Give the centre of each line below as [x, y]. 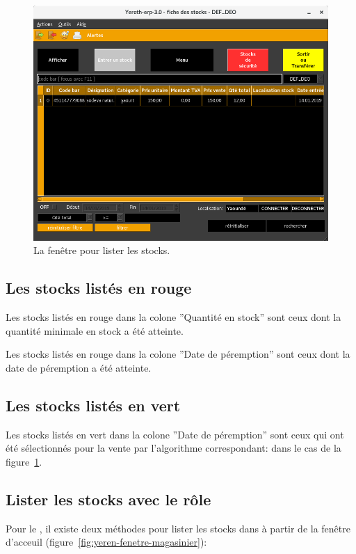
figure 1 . [24, 461]
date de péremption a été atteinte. [79, 367]
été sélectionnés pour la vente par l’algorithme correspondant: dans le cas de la [173, 448]
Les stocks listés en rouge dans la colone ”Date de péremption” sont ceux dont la [178, 354]
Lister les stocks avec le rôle [108, 499]
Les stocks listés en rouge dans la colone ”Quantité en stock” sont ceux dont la [173, 317]
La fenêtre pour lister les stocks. [102, 250]
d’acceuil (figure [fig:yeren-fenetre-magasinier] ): [106, 542]
